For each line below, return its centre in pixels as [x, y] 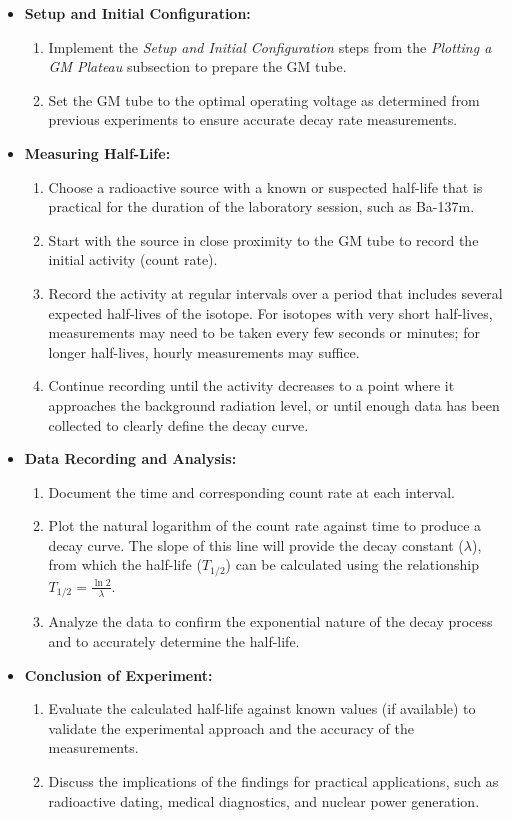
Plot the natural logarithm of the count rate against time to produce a [265, 525]
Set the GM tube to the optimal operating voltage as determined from [264, 99]
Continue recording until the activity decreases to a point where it [251, 385]
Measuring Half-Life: [97, 152]
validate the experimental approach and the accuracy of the [231, 727]
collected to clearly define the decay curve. [178, 424]
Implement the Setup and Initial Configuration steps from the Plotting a [270, 46]
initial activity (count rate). [133, 259]
